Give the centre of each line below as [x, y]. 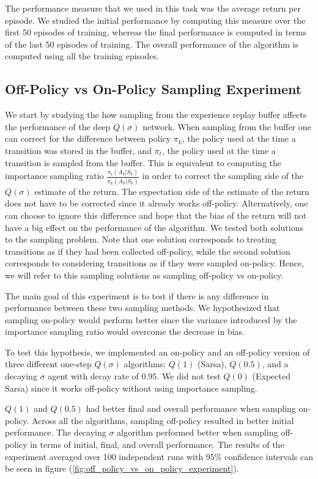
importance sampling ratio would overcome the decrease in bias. [125, 331]
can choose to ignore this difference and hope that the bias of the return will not [156, 215]
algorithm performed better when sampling [198, 432]
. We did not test [189, 376]
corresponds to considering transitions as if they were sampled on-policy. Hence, [155, 263]
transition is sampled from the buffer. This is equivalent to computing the [143, 162]
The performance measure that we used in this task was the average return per [153, 8]
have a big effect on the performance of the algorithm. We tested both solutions [154, 227]
